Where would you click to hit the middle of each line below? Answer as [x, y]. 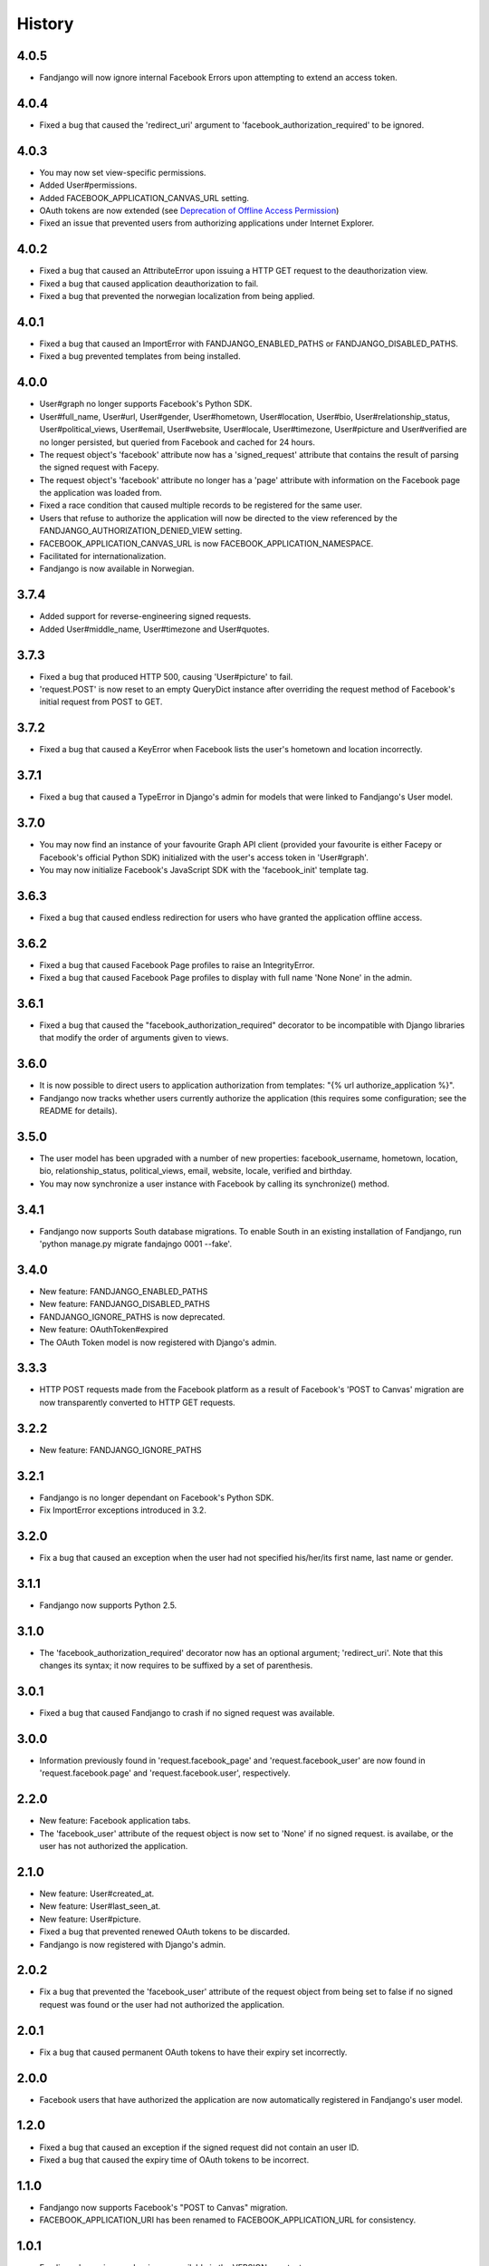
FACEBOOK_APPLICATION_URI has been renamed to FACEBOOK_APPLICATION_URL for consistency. [228, 2220]
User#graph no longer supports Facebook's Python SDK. [146, 404]
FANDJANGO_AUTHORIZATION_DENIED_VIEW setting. [141, 531]
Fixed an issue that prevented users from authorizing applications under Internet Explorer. [207, 223]
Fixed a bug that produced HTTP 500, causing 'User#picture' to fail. [166, 676]
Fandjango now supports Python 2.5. [108, 1605]
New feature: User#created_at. [97, 1893]
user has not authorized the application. [114, 1846]
